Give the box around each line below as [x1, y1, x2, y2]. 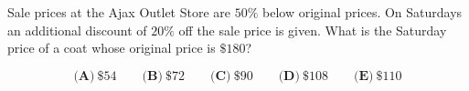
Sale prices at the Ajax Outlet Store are [7, 3, 231, 21]
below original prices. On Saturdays [262, 3, 463, 21]
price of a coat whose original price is [7, 38, 216, 57]
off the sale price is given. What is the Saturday [178, 20, 447, 39]
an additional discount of [7, 20, 147, 39]
